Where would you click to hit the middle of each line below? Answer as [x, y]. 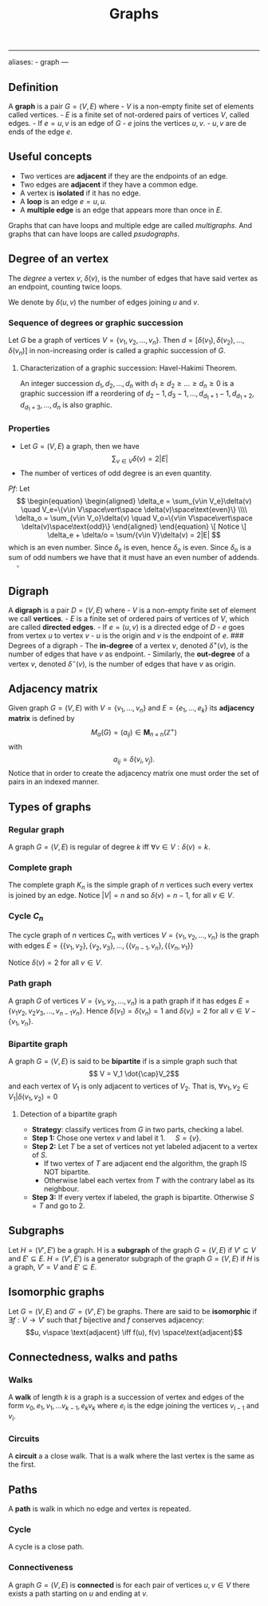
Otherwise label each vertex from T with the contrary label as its [149, 1180]
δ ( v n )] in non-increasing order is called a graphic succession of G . [117, 351]
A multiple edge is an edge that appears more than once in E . [121, 210]
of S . [39, 1155]
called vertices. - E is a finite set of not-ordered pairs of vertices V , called [129, 115]
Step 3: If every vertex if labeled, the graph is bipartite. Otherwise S [143, 1197]
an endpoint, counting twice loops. [65, 286]
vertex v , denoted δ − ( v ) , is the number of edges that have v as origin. [122, 663]
